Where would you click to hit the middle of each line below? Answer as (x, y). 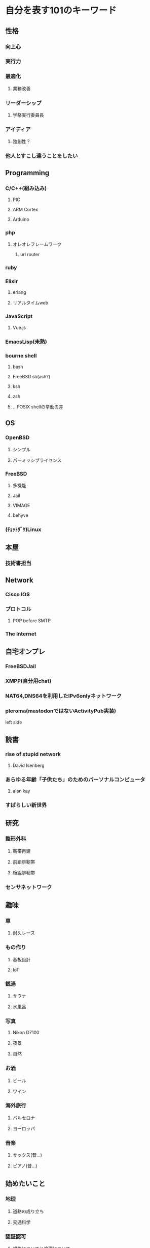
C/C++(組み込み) (26, 188)
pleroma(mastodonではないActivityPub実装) (61, 711)
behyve (21, 515)
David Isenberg (28, 765)
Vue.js (19, 327)
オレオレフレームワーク (37, 244)
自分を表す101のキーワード (61, 10)
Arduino (21, 219)
